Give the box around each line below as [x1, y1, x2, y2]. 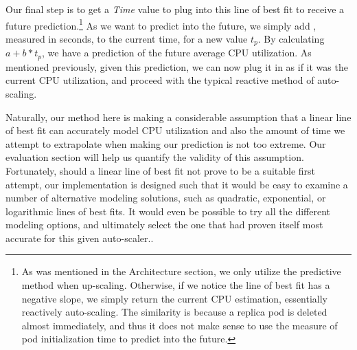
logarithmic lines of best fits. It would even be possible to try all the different [5, 204, 330, 218]
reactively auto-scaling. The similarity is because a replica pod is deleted [21, 305, 327, 319]
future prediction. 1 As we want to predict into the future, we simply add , [5, 16, 316, 32]
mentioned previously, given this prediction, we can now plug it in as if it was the [5, 59, 348, 74]
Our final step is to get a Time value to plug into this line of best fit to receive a [5, 2, 345, 16]
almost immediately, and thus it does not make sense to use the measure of [21, 318, 338, 332]
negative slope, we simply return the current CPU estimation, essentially [21, 291, 328, 305]
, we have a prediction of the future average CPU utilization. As [41, 45, 312, 60]
